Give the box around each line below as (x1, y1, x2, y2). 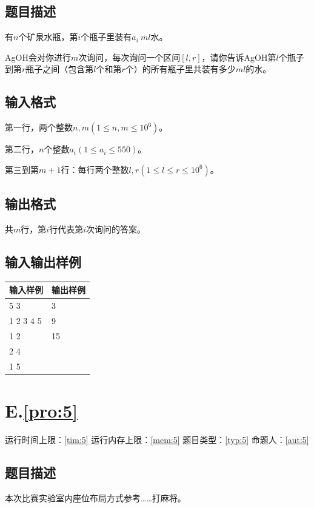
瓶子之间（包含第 (25, 63, 94, 75)
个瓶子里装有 (81, 30, 132, 43)
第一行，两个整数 (5, 121, 73, 134)
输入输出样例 (5, 252, 81, 271)
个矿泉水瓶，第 (18, 30, 78, 43)
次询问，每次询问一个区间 (78, 50, 181, 63)
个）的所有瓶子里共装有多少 (125, 63, 236, 75)
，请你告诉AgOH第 (201, 50, 276, 63)
